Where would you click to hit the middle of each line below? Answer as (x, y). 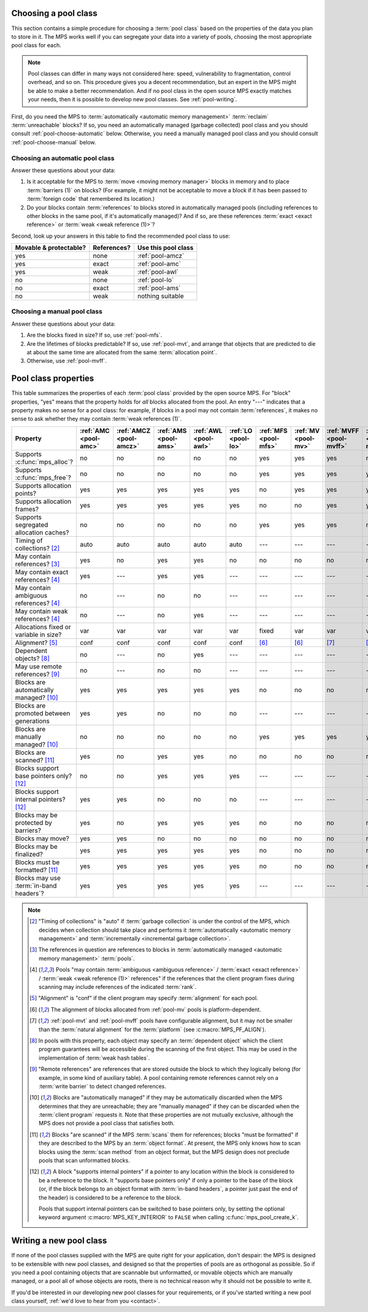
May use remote (39, 666)
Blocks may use (38, 878)
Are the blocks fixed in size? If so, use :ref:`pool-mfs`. (94, 335)
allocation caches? (42, 533)
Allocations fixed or (43, 627)
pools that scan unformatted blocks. (84, 1160)
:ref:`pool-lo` (155, 280)
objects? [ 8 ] (33, 658)
